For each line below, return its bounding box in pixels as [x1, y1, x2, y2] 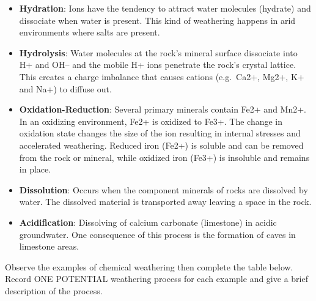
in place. [19, 163, 51, 176]
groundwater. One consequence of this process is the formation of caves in [19, 228, 296, 240]
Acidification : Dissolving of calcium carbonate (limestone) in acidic [19, 215, 277, 228]
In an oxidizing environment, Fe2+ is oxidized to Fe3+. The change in [19, 114, 283, 127]
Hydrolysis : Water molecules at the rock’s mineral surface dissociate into [19, 46, 298, 59]
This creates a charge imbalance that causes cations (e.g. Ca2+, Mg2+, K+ [19, 70, 304, 83]
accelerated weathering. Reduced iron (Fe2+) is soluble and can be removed [19, 138, 304, 151]
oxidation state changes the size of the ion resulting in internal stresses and [19, 127, 301, 139]
